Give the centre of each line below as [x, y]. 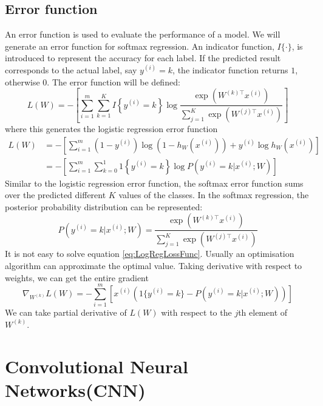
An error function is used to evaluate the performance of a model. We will [143, 34]
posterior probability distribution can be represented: [104, 206]
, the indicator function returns [230, 69]
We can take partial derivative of [66, 312]
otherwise [22, 82]
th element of [263, 312]
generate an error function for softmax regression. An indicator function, [140, 46]
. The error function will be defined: [114, 82]
